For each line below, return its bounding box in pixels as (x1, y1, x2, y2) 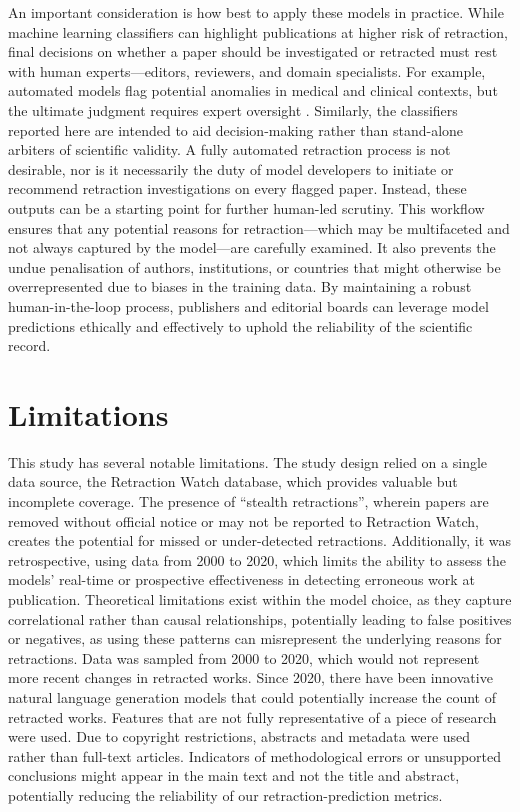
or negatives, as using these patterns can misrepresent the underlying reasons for (8, 628, 502, 649)
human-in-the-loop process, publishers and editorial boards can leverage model (8, 295, 489, 316)
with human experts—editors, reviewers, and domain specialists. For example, (8, 60, 486, 81)
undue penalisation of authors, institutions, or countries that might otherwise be (8, 256, 501, 277)
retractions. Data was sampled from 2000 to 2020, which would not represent (8, 647, 480, 668)
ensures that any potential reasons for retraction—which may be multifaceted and (8, 217, 510, 238)
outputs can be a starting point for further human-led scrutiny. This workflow (8, 197, 485, 218)
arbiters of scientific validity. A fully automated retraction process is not (8, 139, 451, 160)
